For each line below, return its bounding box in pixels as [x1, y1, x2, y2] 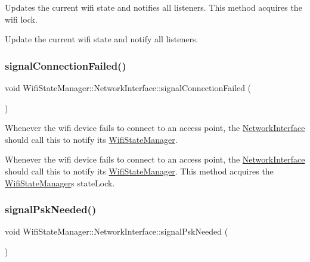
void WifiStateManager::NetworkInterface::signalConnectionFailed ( [5, 82, 252, 93]
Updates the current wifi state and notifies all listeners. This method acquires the [5, 1, 302, 13]
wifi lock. [5, 13, 38, 25]
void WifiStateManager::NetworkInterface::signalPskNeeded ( [5, 225, 228, 238]
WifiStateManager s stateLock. [5, 176, 115, 189]
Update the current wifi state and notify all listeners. [5, 33, 199, 45]
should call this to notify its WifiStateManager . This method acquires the [5, 164, 274, 177]
